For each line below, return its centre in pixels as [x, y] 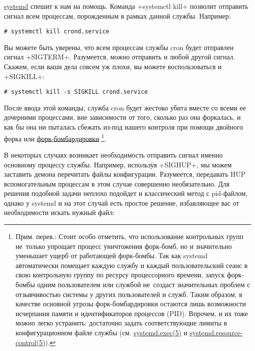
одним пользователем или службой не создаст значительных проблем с [144, 284]
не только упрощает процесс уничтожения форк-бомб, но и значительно [124, 246]
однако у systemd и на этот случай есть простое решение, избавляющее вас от [122, 202]
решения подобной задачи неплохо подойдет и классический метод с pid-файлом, [126, 193]
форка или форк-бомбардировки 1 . [55, 137]
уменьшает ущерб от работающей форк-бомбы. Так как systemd [112, 256]
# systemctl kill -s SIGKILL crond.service [76, 92]
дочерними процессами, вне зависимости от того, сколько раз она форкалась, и [122, 117]
